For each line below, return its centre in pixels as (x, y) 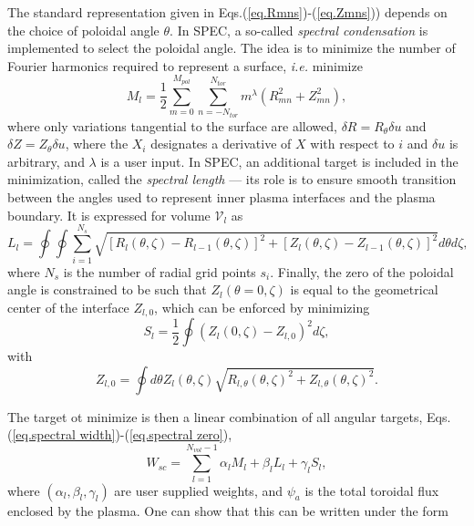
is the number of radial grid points (160, 271)
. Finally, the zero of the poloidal (362, 271)
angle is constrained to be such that (107, 289)
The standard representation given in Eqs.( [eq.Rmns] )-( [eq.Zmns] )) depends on (227, 12)
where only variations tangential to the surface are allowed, (172, 125)
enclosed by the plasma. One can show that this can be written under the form (228, 510)
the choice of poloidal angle (83, 30)
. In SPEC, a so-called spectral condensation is (299, 30)
